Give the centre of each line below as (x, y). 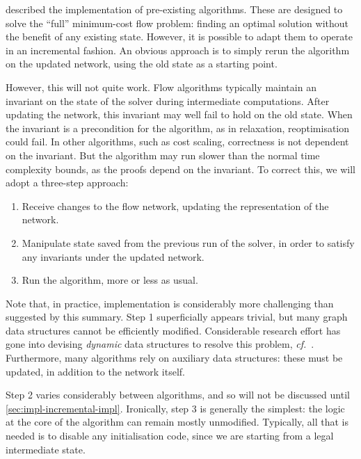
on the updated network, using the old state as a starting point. (142, 64)
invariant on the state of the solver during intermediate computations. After (168, 100)
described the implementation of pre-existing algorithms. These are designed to (174, 9)
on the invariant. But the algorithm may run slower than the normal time (163, 155)
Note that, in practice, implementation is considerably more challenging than (170, 303)
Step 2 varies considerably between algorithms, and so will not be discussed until (178, 395)
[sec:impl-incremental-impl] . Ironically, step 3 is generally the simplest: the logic (175, 408)
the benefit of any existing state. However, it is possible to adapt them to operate (179, 37)
